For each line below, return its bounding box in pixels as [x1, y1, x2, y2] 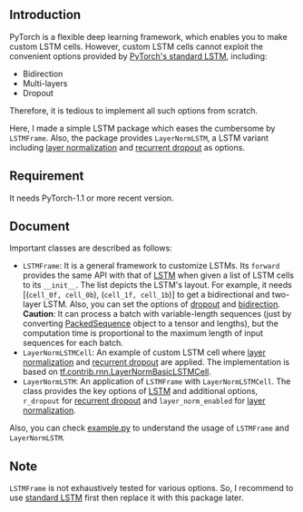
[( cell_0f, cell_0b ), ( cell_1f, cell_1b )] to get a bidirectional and [22, 290, 270, 300]
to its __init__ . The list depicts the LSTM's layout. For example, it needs [22, 280, 292, 290]
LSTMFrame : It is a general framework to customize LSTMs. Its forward [22, 261, 280, 271]
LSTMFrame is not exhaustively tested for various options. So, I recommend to [9, 483, 294, 494]
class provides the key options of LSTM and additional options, [22, 386, 259, 397]
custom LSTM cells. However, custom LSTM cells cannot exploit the [9, 41, 263, 52]
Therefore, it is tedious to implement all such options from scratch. [9, 104, 259, 116]
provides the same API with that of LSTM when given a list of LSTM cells [22, 270, 295, 281]
